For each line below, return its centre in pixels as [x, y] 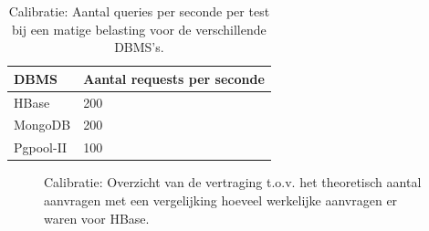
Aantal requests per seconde [174, 78]
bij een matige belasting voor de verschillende [139, 29]
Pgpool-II [41, 147]
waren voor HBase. [97, 218]
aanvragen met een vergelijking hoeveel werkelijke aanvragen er [221, 200]
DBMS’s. [139, 47]
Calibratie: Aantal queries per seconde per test [139, 11]
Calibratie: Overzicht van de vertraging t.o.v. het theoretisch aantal [233, 182]
